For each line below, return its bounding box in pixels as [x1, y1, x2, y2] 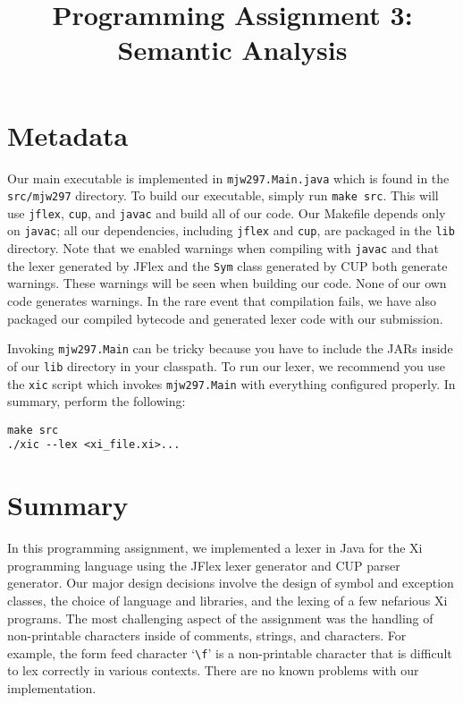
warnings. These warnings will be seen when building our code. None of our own [7, 274, 447, 292]
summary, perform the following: [7, 392, 186, 411]
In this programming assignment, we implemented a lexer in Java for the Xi [7, 538, 423, 557]
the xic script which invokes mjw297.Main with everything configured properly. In [7, 374, 456, 393]
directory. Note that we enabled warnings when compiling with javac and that [7, 239, 439, 258]
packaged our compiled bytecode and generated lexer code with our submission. [7, 309, 443, 327]
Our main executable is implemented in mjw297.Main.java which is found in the [7, 168, 450, 187]
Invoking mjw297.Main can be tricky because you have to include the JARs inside [7, 339, 453, 358]
